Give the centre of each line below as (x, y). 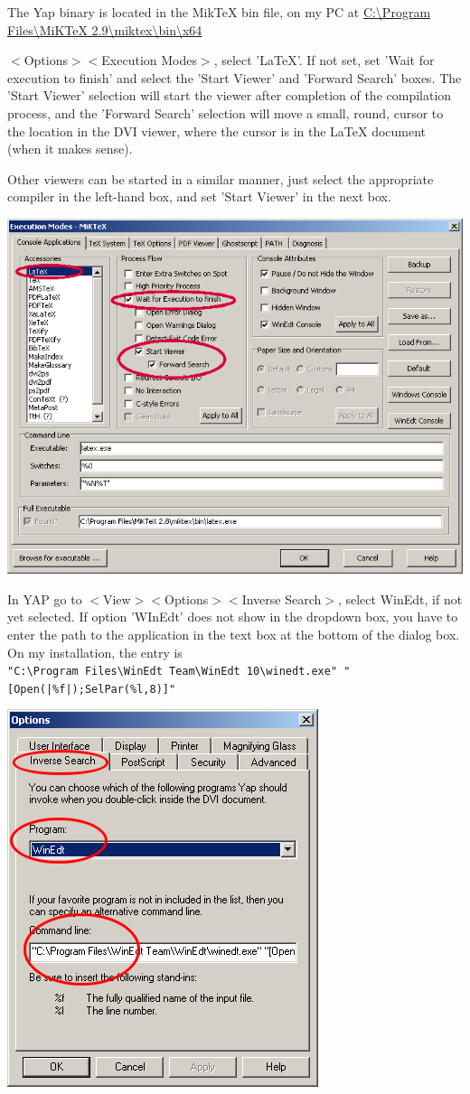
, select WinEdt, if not (400, 598)
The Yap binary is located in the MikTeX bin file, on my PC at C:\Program (219, 12)
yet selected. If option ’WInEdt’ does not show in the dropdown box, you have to (233, 617)
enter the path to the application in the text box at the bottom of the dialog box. (234, 634)
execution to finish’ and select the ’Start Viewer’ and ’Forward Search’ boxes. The (235, 77)
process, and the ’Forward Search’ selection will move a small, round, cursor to (226, 112)
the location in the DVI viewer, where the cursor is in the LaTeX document (217, 131)
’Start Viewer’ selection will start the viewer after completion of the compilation (230, 95)
